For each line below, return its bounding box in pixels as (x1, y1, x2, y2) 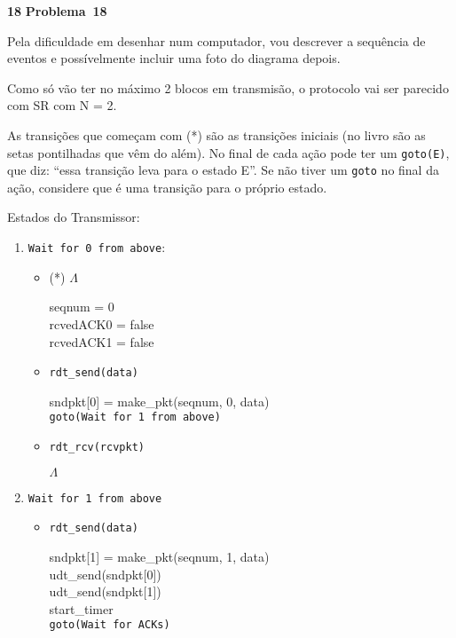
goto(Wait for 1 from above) (49, 411, 221, 424)
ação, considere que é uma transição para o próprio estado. (7, 177, 327, 196)
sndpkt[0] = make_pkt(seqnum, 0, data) (49, 391, 270, 410)
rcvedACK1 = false (49, 332, 154, 351)
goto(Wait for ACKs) (49, 618, 170, 632)
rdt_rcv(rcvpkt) (49, 441, 145, 453)
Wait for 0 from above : (28, 238, 166, 256)
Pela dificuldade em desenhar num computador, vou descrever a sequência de (7, 31, 426, 50)
